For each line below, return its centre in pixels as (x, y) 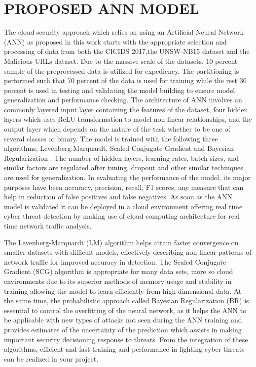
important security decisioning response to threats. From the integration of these (126, 339)
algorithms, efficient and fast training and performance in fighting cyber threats (124, 349)
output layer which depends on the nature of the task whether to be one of (117, 129)
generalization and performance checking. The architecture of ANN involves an (123, 100)
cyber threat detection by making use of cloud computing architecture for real (122, 216)
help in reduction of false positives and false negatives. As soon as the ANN (118, 197)
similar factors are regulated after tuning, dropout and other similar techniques (124, 167)
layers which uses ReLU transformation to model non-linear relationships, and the (128, 119)
